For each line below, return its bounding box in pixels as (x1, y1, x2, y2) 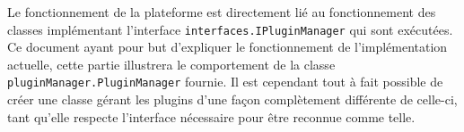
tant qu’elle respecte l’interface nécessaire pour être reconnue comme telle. (7, 107, 416, 126)
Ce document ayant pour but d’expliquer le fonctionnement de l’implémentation (7, 37, 448, 56)
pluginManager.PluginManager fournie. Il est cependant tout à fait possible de (7, 72, 443, 91)
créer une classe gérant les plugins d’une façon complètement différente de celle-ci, (7, 90, 458, 109)
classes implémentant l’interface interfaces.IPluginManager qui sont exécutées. (7, 20, 453, 38)
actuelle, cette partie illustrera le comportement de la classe (7, 54, 336, 73)
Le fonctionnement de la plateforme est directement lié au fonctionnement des (7, 3, 436, 21)
